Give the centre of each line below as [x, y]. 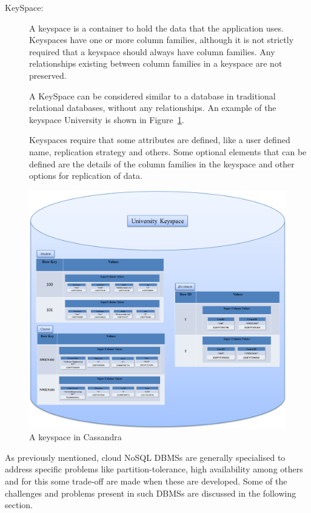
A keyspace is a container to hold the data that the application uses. [156, 28]
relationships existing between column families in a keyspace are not [156, 63]
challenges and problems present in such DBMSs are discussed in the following [151, 493]
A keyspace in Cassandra [75, 437]
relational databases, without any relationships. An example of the [153, 108]
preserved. [48, 75]
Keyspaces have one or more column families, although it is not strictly [162, 40]
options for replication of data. [86, 176]
